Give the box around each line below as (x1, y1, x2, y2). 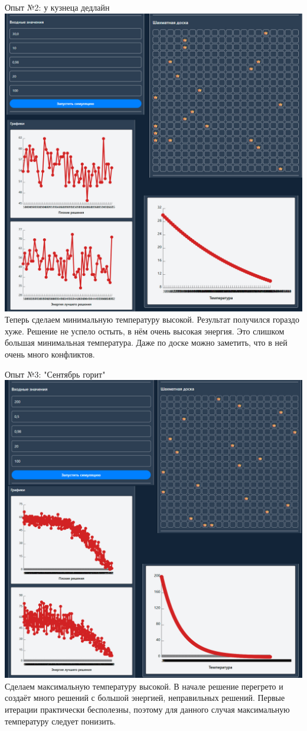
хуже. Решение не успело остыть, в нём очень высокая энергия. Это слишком (5, 324, 285, 337)
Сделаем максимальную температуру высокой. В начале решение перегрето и (5, 680, 283, 692)
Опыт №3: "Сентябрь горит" (5, 368, 106, 380)
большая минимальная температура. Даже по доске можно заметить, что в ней (5, 336, 288, 349)
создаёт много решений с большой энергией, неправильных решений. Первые (5, 691, 285, 704)
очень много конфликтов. (5, 347, 95, 360)
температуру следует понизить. (5, 714, 116, 727)
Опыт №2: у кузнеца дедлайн (5, 1, 110, 13)
